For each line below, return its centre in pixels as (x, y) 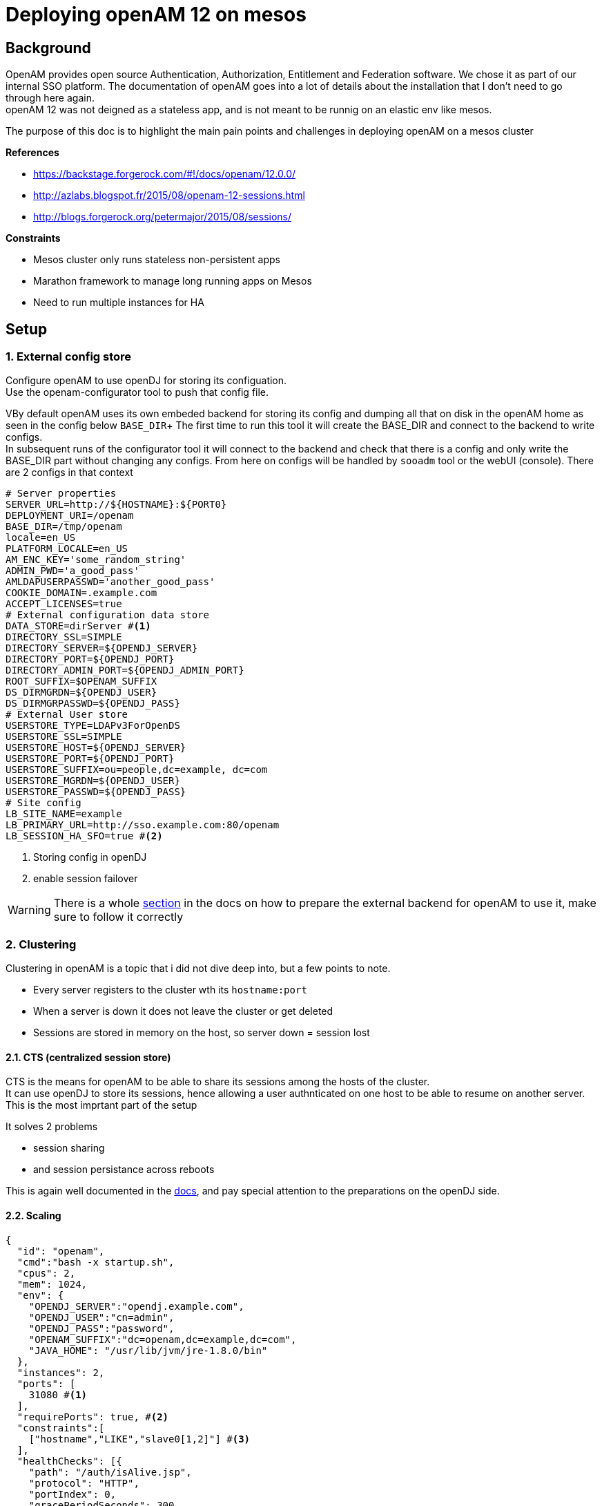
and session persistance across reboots (124, 1170)
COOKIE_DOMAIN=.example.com (81, 593)
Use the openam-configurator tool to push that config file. (137, 392)
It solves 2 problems (52, 1127)
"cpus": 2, (46, 1273)
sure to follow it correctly (118, 917)
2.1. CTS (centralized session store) (88, 1057)
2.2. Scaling (33, 1215)
